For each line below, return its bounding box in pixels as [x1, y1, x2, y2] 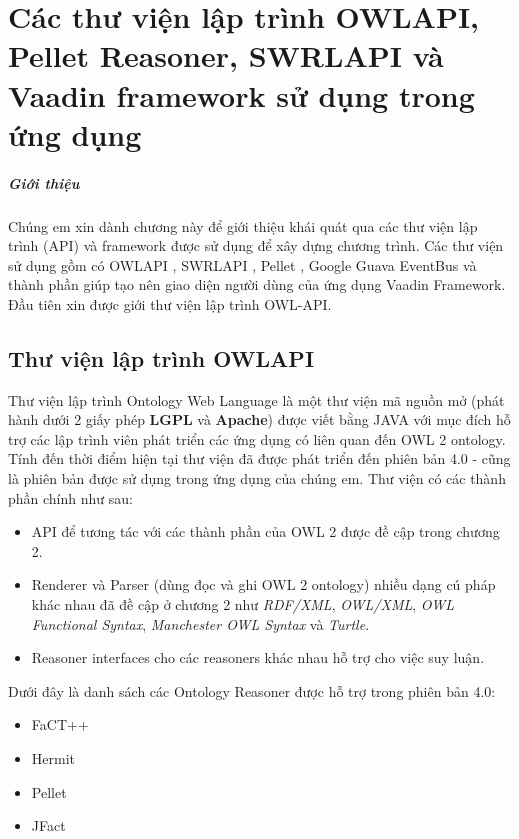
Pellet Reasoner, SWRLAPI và [8, 35, 444, 76]
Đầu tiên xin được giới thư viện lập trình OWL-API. [8, 293, 332, 314]
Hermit [31, 747, 76, 768]
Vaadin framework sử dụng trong [8, 74, 475, 115]
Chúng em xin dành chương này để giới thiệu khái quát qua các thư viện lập [8, 215, 478, 236]
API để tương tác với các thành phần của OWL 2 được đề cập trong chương [31, 521, 500, 542]
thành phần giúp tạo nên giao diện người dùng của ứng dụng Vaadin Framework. [8, 274, 506, 295]
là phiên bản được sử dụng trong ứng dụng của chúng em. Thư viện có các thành [8, 468, 506, 489]
